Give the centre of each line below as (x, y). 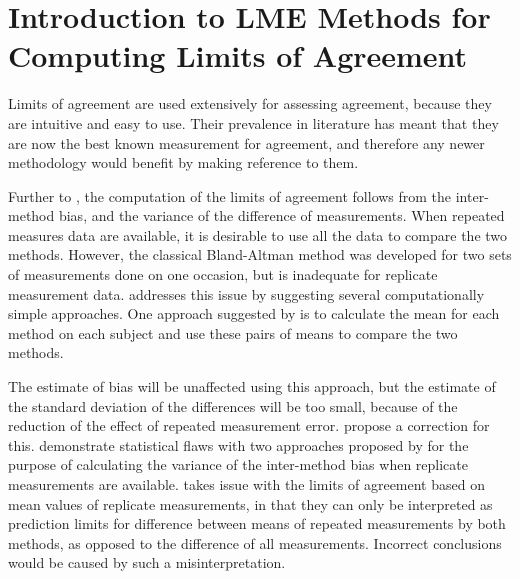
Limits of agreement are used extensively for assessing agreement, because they (250, 103)
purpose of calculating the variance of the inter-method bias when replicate (238, 464)
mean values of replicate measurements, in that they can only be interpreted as (250, 503)
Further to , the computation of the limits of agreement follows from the (230, 195)
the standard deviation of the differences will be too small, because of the (233, 405)
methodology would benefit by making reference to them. (183, 162)
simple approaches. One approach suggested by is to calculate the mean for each (254, 313)
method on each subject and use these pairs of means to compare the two (233, 332)
